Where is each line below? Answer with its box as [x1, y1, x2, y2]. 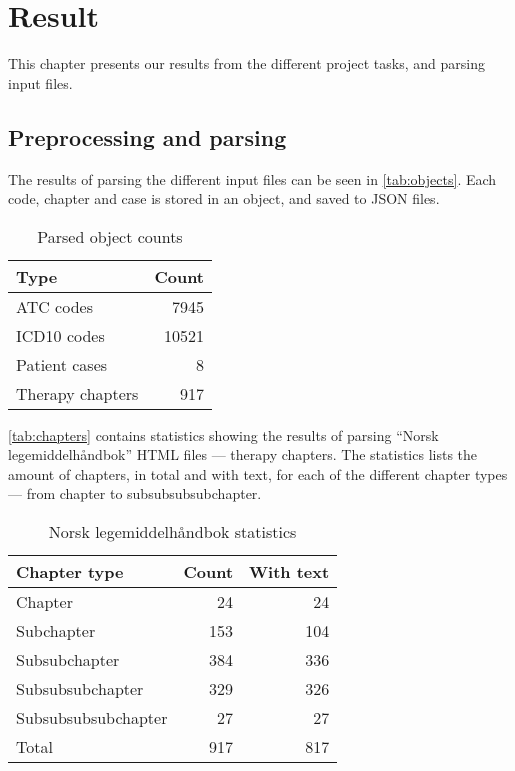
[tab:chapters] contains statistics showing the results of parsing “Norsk [8, 424, 439, 445]
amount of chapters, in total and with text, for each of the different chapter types [8, 463, 508, 484]
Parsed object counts [37, 224, 183, 248]
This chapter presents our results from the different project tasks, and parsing [8, 53, 485, 74]
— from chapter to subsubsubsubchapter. [8, 483, 262, 504]
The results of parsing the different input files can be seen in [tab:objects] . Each [8, 168, 497, 189]
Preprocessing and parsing [8, 121, 287, 152]
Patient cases [16, 352, 108, 376]
